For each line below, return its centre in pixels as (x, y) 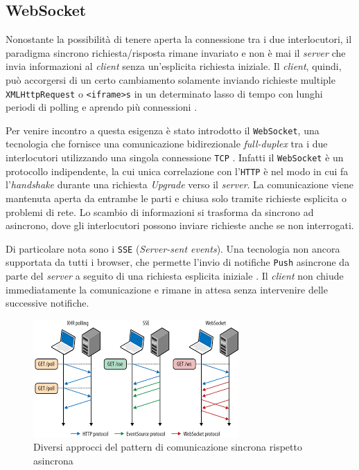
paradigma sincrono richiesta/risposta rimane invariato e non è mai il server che (176, 52)
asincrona (53, 461)
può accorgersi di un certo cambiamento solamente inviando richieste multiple (170, 79)
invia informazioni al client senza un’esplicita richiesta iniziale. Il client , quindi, (174, 66)
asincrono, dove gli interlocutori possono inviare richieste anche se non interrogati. (180, 225)
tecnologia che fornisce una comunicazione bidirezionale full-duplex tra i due (167, 144)
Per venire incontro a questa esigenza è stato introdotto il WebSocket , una (163, 130)
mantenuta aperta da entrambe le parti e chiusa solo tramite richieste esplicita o (176, 198)
